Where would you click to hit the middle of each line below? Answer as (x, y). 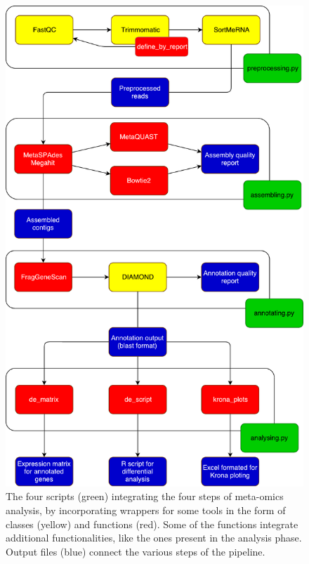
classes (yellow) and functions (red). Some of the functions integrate (152, 524)
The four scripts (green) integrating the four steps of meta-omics (145, 496)
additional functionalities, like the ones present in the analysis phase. (154, 538)
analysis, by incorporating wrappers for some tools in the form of (146, 510)
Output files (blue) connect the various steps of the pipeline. (136, 551)
